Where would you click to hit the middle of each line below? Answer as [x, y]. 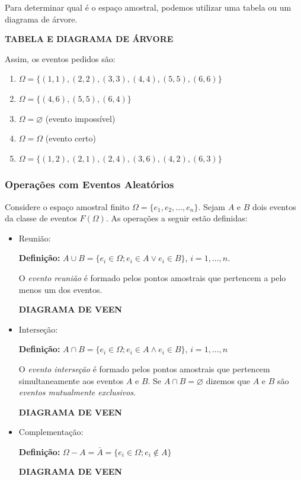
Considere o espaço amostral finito [67, 206]
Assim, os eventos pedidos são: [60, 58]
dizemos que [228, 380]
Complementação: [51, 432]
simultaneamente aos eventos [71, 380]
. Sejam [212, 206]
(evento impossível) [80, 118]
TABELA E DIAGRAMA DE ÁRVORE [89, 39]
